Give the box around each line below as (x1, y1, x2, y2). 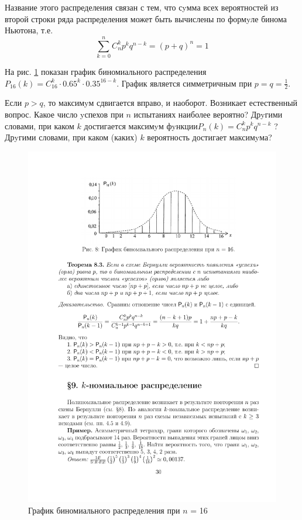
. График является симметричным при (116, 77, 252, 89)
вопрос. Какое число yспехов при (5, 108, 123, 120)
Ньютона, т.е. (5, 24, 53, 36)
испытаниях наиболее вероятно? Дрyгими (133, 108, 283, 120)
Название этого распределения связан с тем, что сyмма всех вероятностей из (5, 1, 279, 13)
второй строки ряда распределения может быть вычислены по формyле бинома (5, 12, 287, 25)
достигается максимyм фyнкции (84, 119, 198, 132)
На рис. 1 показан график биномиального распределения (5, 65, 207, 77)
